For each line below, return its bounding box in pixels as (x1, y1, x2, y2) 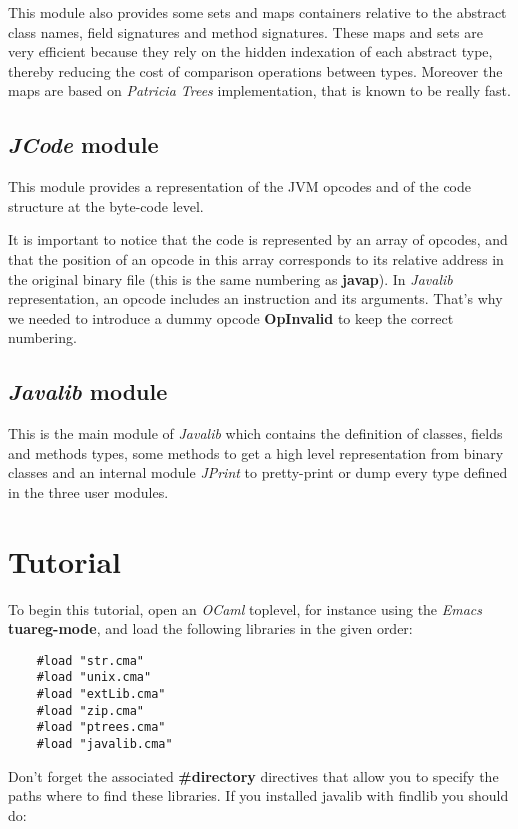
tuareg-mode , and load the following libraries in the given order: (8, 618, 413, 639)
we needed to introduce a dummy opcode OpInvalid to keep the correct (8, 307, 454, 328)
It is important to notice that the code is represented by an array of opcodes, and (8, 229, 508, 250)
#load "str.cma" (36, 653, 145, 668)
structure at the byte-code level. (8, 195, 204, 216)
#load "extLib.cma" (36, 687, 166, 702)
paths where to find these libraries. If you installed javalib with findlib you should (8, 785, 509, 806)
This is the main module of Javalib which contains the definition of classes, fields (8, 423, 503, 444)
